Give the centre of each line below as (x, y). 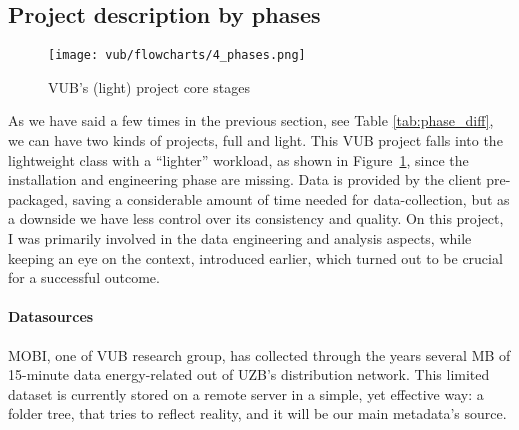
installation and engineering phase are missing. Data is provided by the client (245, 179)
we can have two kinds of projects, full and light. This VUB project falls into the (255, 140)
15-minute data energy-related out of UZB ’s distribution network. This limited (249, 374)
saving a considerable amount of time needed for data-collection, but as (291, 198)
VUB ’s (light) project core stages (149, 86)
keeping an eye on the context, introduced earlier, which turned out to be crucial (255, 257)
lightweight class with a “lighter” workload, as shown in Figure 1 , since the (238, 159)
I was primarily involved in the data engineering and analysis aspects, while (240, 238)
